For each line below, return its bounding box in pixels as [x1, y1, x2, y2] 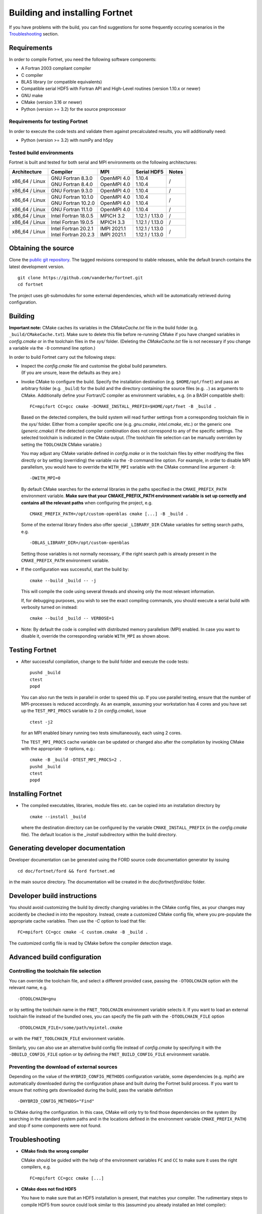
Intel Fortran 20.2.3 [51, 231, 95, 238]
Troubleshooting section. [9, 31, 59, 36]
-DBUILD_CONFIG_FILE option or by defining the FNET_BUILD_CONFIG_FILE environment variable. [9, 1051, 211, 1057]
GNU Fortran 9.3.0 [51, 187, 93, 194]
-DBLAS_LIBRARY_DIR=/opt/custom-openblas [30, 540, 130, 546]
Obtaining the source [9, 244, 75, 253]
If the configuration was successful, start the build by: [21, 566, 129, 573]
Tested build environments [9, 149, 74, 156]
